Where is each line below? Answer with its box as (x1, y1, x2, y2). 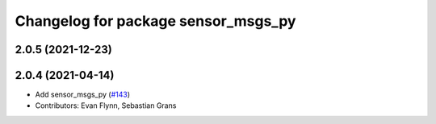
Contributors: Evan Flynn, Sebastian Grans (35, 101, 177, 110)
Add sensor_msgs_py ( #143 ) (35, 89, 131, 100)
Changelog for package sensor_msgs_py (15, 12, 296, 30)
